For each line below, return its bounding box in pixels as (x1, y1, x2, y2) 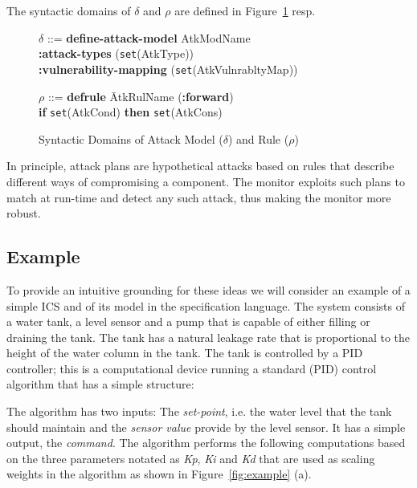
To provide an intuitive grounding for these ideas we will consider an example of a (6, 281, 411, 298)
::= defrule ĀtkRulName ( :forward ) (47, 87, 234, 104)
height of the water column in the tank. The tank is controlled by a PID (6, 344, 363, 361)
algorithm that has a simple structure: (6, 376, 194, 392)
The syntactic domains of (6, 2, 131, 18)
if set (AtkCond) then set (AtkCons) (39, 104, 223, 120)
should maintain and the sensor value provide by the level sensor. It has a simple (6, 418, 406, 435)
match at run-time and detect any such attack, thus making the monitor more (6, 189, 391, 205)
